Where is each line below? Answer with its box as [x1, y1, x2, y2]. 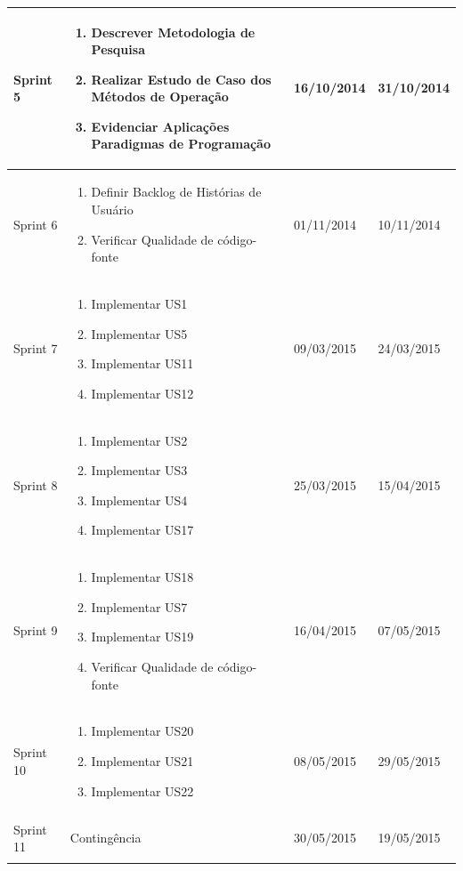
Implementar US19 [91, 627, 194, 646]
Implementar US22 [91, 781, 194, 800]
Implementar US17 [91, 520, 194, 539]
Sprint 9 [13, 621, 58, 640]
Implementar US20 [91, 722, 194, 740]
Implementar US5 [91, 324, 188, 343]
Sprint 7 [13, 339, 58, 358]
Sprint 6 [13, 214, 58, 233]
